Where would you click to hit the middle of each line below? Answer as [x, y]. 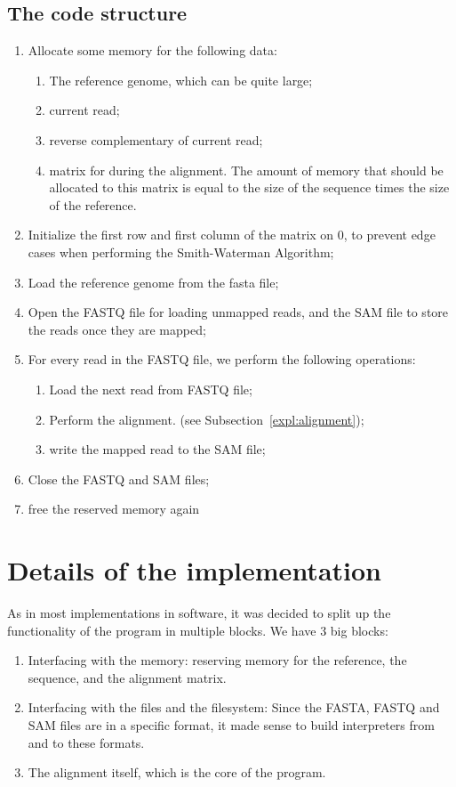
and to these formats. [86, 742]
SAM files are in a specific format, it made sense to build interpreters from [231, 724]
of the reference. [93, 204]
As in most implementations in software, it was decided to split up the [199, 613]
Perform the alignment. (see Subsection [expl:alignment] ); [207, 419]
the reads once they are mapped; [117, 329]
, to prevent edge [389, 235]
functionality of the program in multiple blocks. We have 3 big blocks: [198, 630]
